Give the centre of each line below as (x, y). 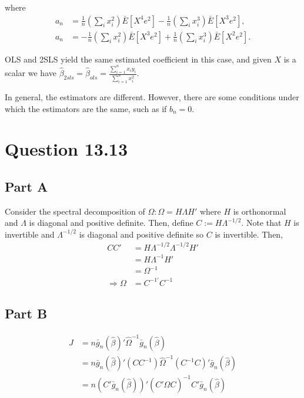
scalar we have (31, 73)
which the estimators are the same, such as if (86, 108)
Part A (26, 186)
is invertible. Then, (249, 234)
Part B (26, 313)
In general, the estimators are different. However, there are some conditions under (152, 96)
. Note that (261, 223)
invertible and (30, 234)
